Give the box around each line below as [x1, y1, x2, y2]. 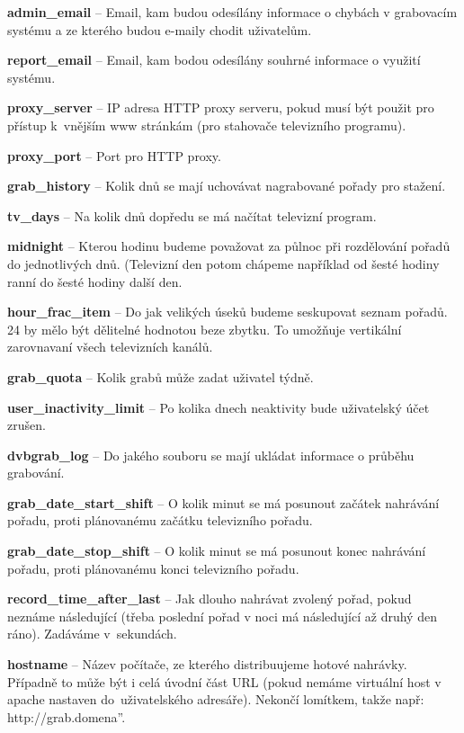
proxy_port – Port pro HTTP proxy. [7, 146, 221, 165]
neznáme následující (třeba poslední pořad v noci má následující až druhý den [7, 606, 437, 625]
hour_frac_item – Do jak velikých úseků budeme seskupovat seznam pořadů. [7, 302, 448, 321]
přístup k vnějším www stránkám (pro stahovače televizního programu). [7, 115, 406, 134]
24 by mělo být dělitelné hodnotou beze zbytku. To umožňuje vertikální [7, 319, 402, 338]
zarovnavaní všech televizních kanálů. [7, 337, 213, 356]
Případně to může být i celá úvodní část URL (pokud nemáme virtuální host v [7, 672, 442, 691]
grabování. [7, 463, 65, 482]
